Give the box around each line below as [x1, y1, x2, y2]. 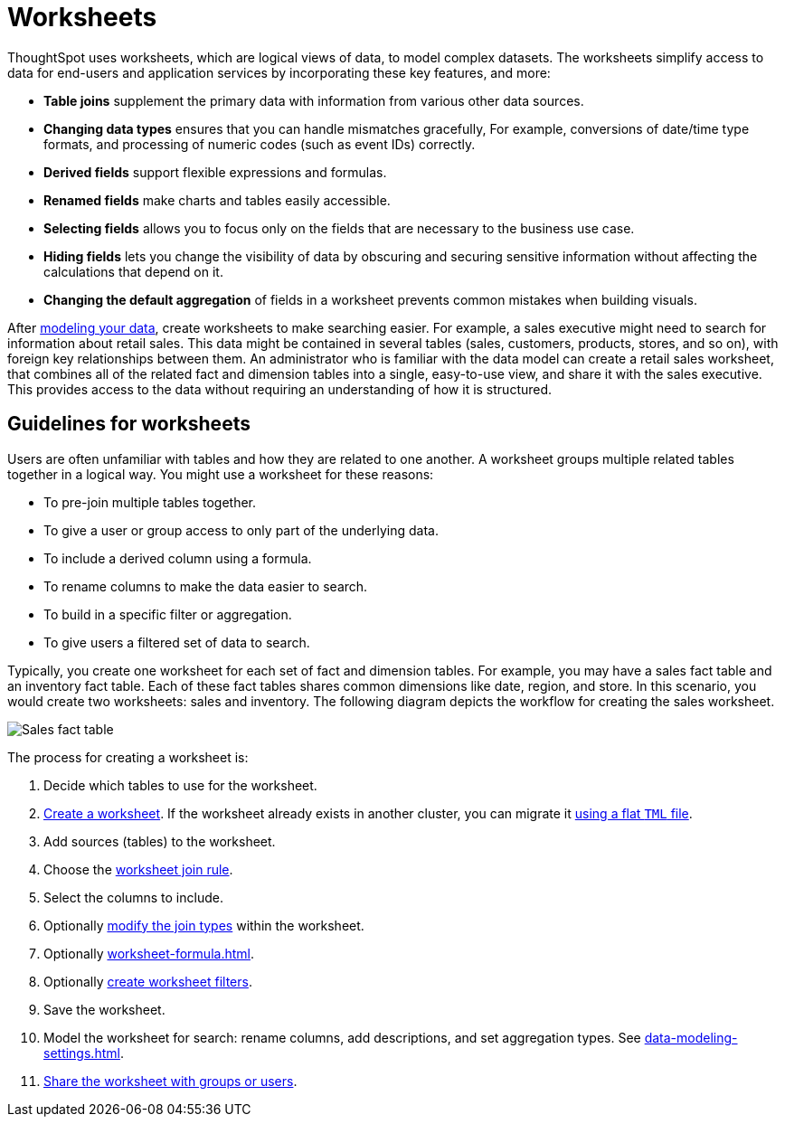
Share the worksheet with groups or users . [43, 1072, 298, 1089]
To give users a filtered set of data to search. [43, 634, 310, 650]
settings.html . [43, 1044, 124, 1061]
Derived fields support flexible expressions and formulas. [43, 164, 387, 180]
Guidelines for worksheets [7, 412, 251, 436]
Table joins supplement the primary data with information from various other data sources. [43, 92, 584, 109]
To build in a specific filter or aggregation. [43, 606, 292, 622]
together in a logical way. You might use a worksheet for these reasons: [7, 466, 434, 482]
